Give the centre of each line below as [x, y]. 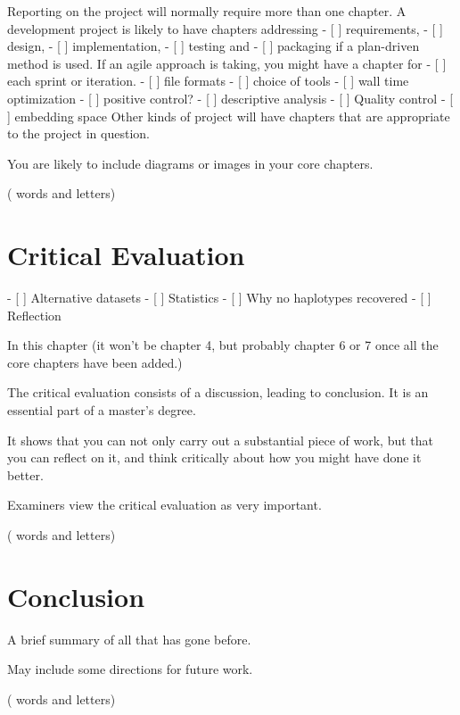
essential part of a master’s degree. [102, 410]
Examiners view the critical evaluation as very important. [164, 505]
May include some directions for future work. [130, 669]
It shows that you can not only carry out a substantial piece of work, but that [220, 440]
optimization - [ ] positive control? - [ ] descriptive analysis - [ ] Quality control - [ [230, 98]
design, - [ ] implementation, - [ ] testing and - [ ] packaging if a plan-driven [214, 46]
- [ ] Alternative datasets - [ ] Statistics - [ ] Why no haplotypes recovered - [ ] [219, 298]
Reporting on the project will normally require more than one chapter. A [207, 11]
